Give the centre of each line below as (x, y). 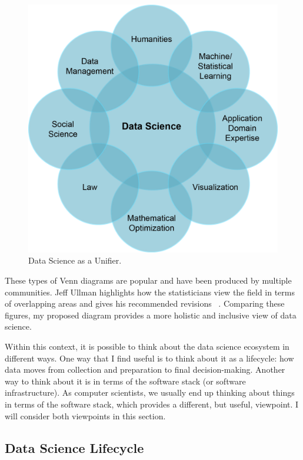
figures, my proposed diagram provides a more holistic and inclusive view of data (151, 315)
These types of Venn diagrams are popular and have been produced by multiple (148, 280)
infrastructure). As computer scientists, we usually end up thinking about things (150, 392)
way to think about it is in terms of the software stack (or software (125, 381)
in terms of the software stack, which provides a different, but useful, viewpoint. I (152, 404)
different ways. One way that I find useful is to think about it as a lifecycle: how (149, 358)
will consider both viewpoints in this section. (85, 415)
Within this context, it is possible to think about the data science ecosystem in (147, 346)
